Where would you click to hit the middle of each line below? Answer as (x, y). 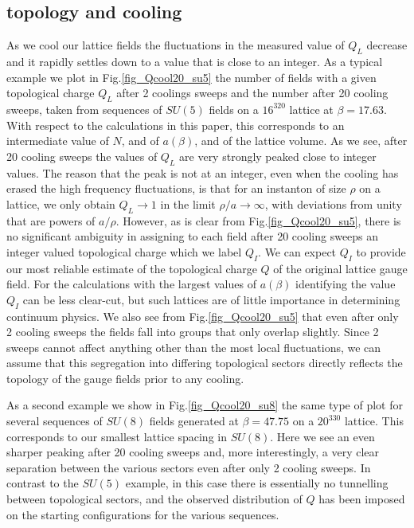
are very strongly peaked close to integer (278, 156)
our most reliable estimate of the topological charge (132, 268)
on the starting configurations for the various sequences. (143, 514)
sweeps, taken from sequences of (84, 109)
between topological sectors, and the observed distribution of (154, 499)
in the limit (188, 203)
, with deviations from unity (333, 203)
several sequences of (55, 421)
